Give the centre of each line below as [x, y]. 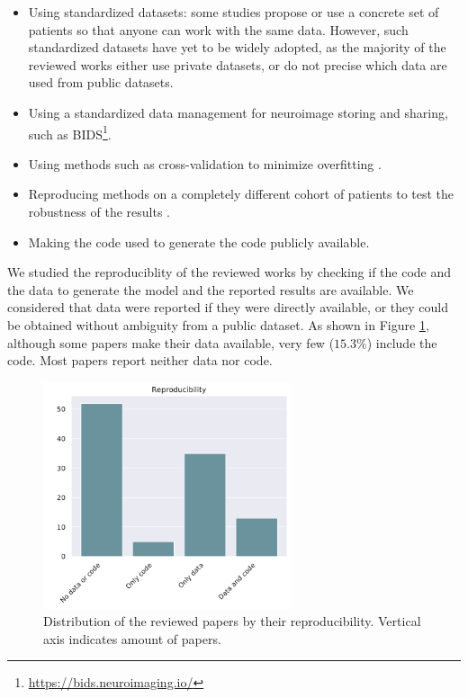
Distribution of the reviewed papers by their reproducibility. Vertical [232, 621]
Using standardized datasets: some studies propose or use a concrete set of [234, 12]
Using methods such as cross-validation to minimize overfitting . [205, 163]
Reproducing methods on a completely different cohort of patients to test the [241, 194]
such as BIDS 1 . [70, 132]
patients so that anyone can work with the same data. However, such [218, 29]
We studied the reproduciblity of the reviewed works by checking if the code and [229, 272]
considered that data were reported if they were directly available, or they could [228, 307]
